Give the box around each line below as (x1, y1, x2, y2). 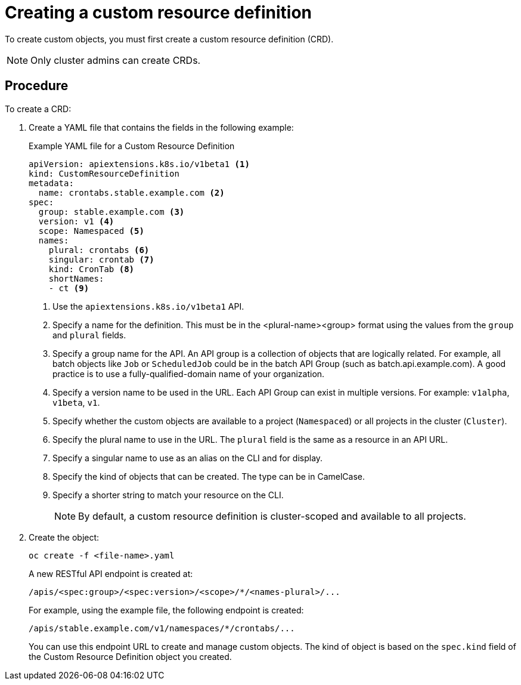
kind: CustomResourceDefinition (29, 168, 179, 178)
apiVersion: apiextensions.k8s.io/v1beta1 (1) (29, 159, 250, 169)
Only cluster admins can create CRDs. (30, 54, 201, 66)
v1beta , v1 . (52, 397, 100, 408)
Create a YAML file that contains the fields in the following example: (29, 122, 294, 132)
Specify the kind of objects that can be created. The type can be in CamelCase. (52, 471, 365, 482)
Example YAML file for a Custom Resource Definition (29, 140, 235, 151)
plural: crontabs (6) (48, 245, 150, 255)
